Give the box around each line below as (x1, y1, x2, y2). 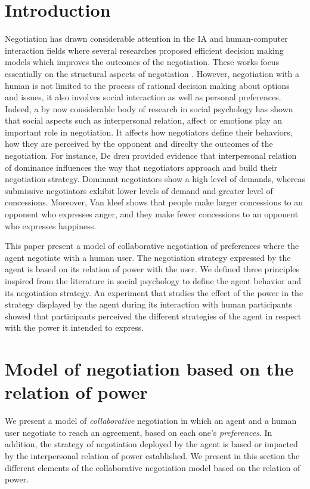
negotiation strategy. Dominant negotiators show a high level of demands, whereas (5, 173, 305, 185)
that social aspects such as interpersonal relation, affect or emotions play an (5, 114, 282, 127)
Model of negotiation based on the (5, 356, 294, 381)
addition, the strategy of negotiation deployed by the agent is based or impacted (5, 438, 298, 450)
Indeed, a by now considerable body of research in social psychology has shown (5, 102, 293, 115)
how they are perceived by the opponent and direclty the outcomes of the (5, 137, 273, 150)
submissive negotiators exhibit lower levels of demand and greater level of (5, 184, 273, 196)
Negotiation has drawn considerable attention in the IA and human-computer (5, 32, 288, 45)
